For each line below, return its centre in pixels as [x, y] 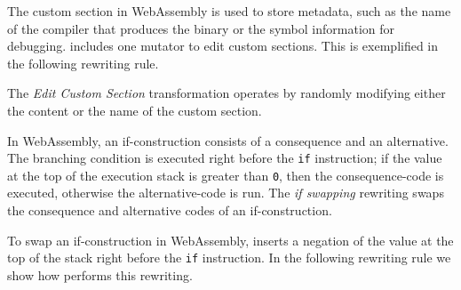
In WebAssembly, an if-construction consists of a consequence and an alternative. [228, 140]
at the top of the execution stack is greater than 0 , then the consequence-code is [226, 175]
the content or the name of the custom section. [135, 110]
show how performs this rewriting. [100, 274]
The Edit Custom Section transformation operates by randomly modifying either [227, 93]
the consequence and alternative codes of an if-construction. [170, 210]
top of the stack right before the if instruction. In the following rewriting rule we [229, 258]
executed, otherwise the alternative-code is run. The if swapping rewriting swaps [226, 193]
